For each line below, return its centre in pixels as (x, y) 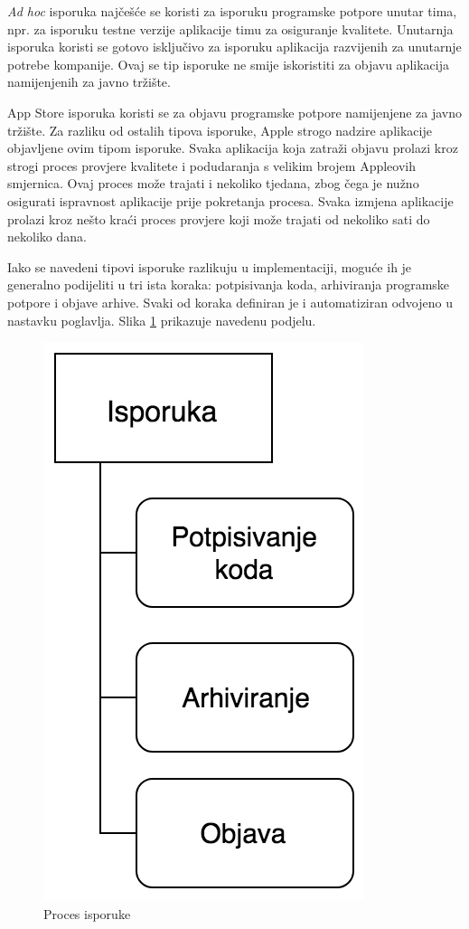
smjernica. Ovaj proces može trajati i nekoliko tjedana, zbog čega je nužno (213, 183)
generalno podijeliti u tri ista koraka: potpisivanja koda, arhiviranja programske (229, 284)
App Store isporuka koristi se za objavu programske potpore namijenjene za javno (235, 112)
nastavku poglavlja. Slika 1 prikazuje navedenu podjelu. (162, 320)
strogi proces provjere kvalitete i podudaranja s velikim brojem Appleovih (212, 165)
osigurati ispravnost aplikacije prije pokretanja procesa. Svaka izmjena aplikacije (230, 200)
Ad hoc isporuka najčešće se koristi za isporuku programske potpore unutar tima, (232, 11)
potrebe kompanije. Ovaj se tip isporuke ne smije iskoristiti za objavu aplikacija (228, 64)
